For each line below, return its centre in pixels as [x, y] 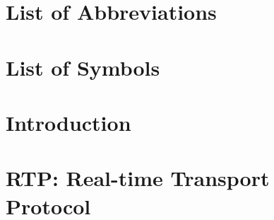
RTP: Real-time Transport [138, 178]
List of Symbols [83, 67]
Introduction [68, 122]
